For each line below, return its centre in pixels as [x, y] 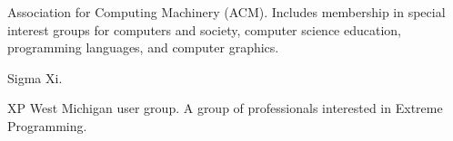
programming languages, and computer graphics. [143, 47]
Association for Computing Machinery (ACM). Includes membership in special [226, 12]
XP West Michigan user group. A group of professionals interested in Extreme [225, 108]
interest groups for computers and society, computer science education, [205, 29]
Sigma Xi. [35, 77]
